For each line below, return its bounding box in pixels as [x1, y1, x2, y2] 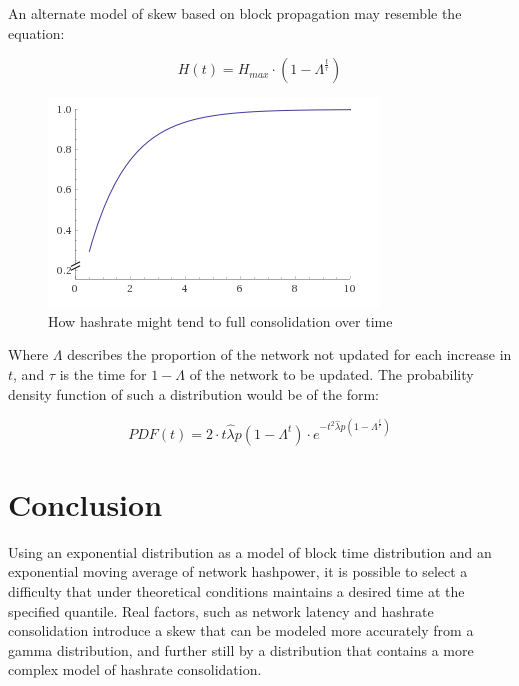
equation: [8, 22, 65, 43]
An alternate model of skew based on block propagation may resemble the [8, 3, 462, 23]
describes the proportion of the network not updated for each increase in [67, 344, 512, 365]
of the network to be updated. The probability [189, 363, 474, 384]
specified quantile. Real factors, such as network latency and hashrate [8, 600, 434, 621]
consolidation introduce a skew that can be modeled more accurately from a [8, 620, 474, 641]
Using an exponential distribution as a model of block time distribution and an [8, 541, 492, 562]
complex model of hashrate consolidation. [8, 659, 262, 680]
